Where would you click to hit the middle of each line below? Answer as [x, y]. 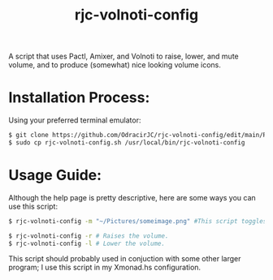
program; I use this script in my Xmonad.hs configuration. [105, 267]
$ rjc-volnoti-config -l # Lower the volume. [87, 243]
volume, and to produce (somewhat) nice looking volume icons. [115, 65]
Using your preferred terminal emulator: [75, 120]
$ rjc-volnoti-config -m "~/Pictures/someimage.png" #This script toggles [138, 221]
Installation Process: [79, 98]
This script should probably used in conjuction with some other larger [125, 259]
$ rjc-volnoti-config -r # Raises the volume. [89, 236]
